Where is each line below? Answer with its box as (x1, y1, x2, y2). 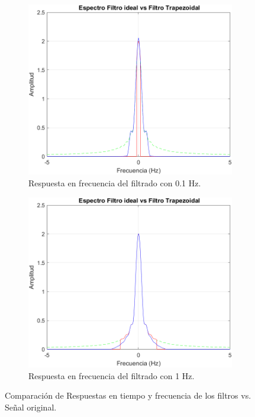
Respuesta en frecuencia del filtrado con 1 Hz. (28, 369, 195, 382)
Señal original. (5, 400, 57, 413)
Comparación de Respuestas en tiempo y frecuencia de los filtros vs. (5, 389, 251, 402)
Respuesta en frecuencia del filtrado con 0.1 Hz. (28, 177, 201, 189)
